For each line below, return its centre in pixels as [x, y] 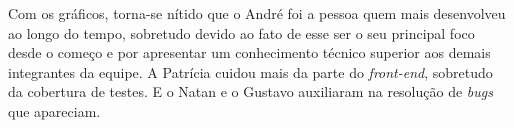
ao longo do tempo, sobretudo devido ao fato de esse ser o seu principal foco [241, 32]
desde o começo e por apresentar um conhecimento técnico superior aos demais [249, 52]
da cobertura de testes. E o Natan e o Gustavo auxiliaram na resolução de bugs [250, 91]
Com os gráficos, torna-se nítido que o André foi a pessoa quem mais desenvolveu [257, 13]
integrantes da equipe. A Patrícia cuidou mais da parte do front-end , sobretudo [250, 71]
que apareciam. [54, 110]
